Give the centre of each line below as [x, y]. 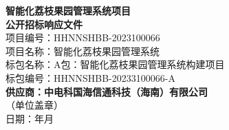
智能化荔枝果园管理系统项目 [68, 10]
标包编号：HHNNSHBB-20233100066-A [90, 77]
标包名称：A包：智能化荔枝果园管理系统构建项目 [115, 64]
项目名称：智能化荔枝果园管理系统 [83, 51]
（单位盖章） [34, 105]
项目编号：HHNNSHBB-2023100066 [83, 37]
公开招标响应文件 [44, 24]
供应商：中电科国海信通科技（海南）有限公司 [107, 91]
